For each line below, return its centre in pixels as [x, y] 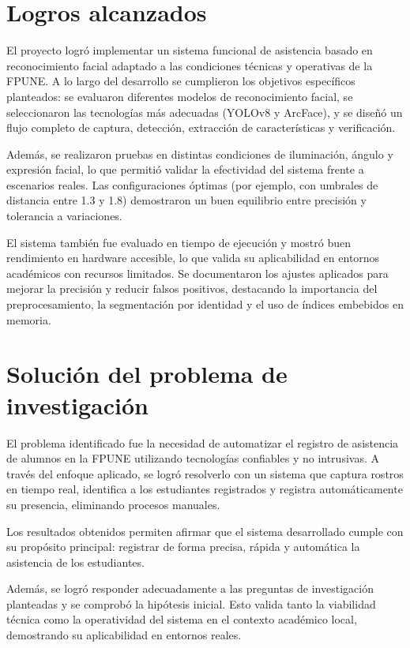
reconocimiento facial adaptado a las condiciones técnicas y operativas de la [190, 65]
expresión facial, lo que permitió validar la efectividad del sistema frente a [185, 169]
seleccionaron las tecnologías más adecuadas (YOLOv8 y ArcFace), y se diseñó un [205, 112]
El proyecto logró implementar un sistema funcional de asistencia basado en [190, 50]
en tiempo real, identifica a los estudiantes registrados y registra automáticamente [205, 489]
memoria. [29, 319]
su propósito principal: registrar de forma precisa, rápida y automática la [183, 547]
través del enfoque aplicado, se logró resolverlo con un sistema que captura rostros [205, 473]
